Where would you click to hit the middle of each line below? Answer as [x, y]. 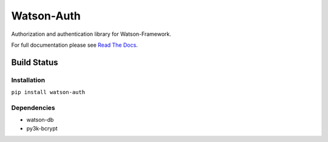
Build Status [35, 62]
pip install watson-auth [48, 92]
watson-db [40, 120]
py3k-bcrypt [42, 128]
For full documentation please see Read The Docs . [74, 45]
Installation [28, 80]
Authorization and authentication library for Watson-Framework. [91, 34]
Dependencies [33, 107]
